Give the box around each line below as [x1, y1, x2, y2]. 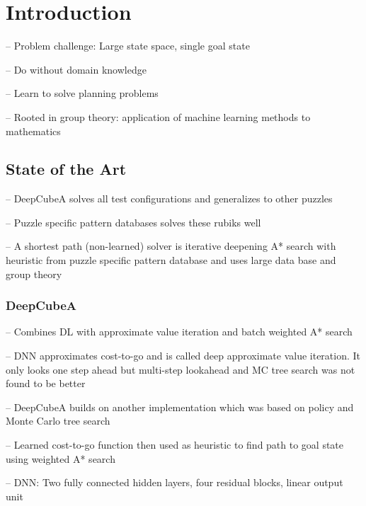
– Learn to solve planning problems [6, 86, 159, 100]
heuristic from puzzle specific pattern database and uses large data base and [6, 253, 336, 268]
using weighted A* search [6, 451, 115, 466]
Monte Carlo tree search [6, 413, 110, 428]
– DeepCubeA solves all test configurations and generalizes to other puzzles [6, 191, 333, 206]
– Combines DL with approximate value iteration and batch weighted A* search [6, 324, 353, 339]
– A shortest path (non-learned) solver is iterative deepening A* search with [6, 238, 336, 253]
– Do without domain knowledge [6, 62, 147, 76]
